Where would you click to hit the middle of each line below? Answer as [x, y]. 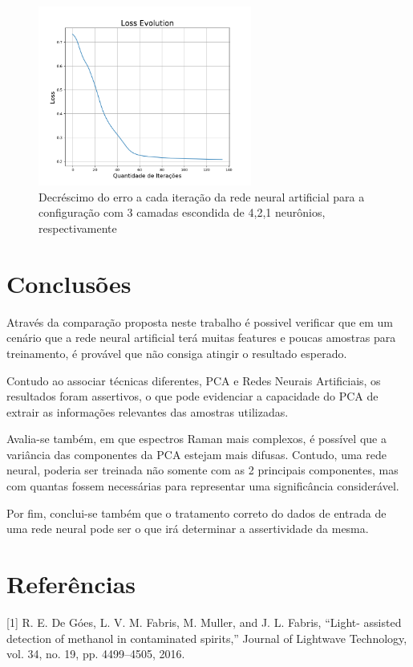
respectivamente [78, 228]
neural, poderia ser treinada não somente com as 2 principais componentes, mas [202, 470]
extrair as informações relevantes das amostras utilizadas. [148, 411]
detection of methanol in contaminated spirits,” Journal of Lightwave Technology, [207, 638]
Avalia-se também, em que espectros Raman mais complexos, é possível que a [196, 439]
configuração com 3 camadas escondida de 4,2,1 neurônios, [182, 212]
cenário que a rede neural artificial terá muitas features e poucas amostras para [201, 338]
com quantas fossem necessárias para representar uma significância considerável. [203, 486]
